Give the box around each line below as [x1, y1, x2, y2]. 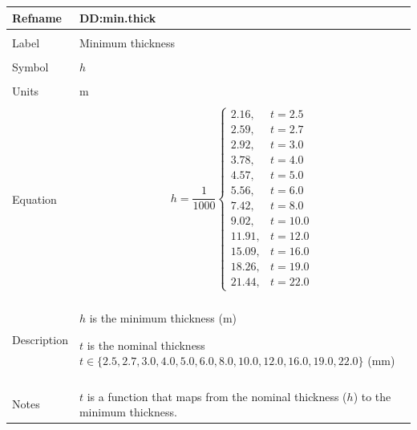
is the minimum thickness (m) [89, 310, 237, 327]
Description [12, 331, 68, 347]
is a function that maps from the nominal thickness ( [87, 387, 347, 404]
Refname [12, 9, 62, 26]
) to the [353, 387, 391, 404]
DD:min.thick [79, 9, 156, 26]
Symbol [12, 58, 49, 75]
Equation [12, 190, 57, 207]
